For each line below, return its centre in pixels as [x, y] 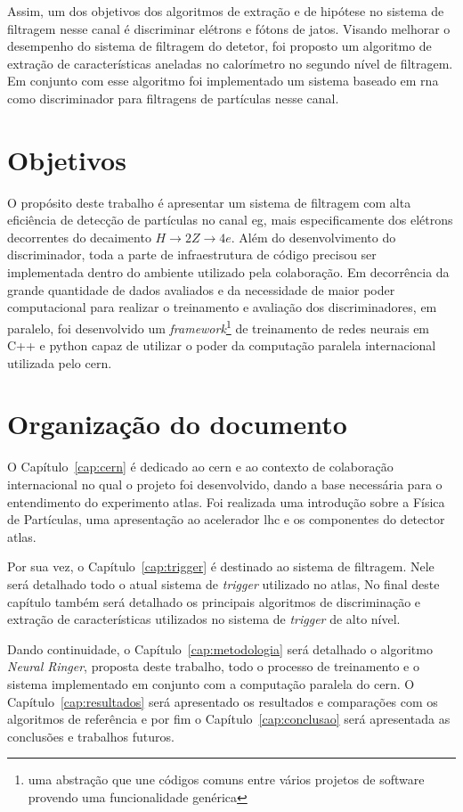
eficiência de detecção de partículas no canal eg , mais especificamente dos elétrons [230, 220]
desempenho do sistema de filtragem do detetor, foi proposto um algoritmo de [219, 46]
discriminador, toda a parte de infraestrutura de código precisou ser [192, 254]
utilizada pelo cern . [60, 362]
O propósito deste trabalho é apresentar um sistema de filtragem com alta [209, 202]
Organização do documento [177, 424]
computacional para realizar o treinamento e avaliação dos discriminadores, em [222, 307]
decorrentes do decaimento [79, 237]
